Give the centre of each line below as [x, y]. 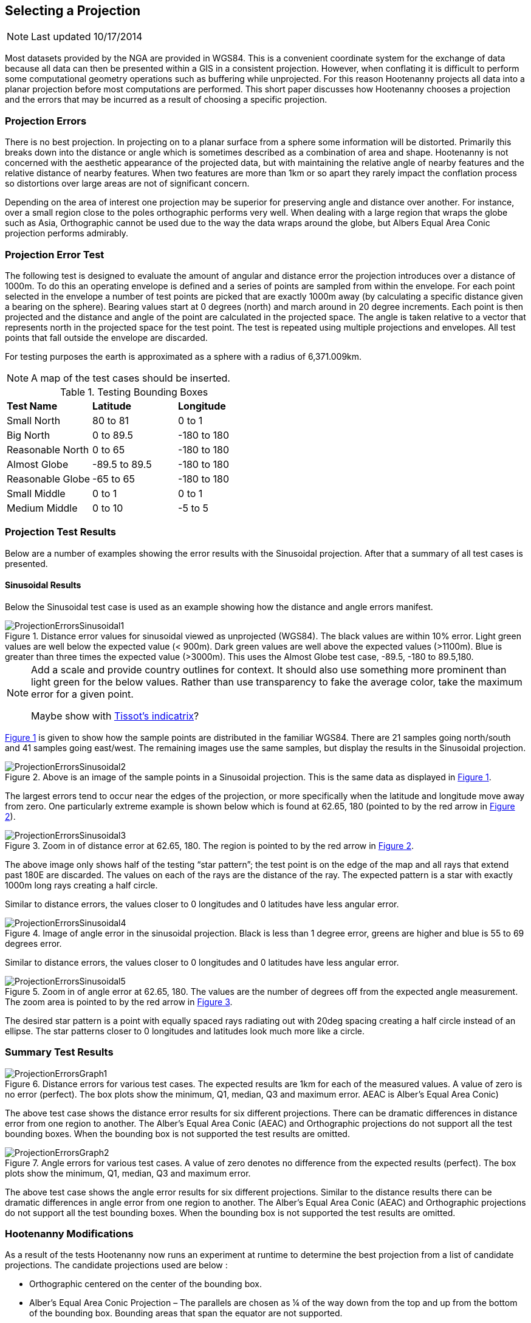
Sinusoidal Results [43, 585]
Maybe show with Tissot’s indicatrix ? [115, 716]
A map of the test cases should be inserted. [131, 378]
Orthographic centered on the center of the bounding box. [146, 1284]
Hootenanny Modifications [69, 1234]
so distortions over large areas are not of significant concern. [127, 184]
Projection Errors [46, 121]
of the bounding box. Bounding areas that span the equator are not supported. [186, 1313]
